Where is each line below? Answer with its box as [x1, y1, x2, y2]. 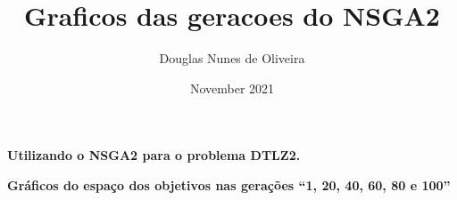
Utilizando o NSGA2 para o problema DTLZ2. [7, 146, 301, 164]
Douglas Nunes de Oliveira [159, 49, 305, 68]
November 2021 [189, 78, 275, 97]
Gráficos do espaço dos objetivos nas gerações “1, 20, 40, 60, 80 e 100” [7, 175, 451, 194]
